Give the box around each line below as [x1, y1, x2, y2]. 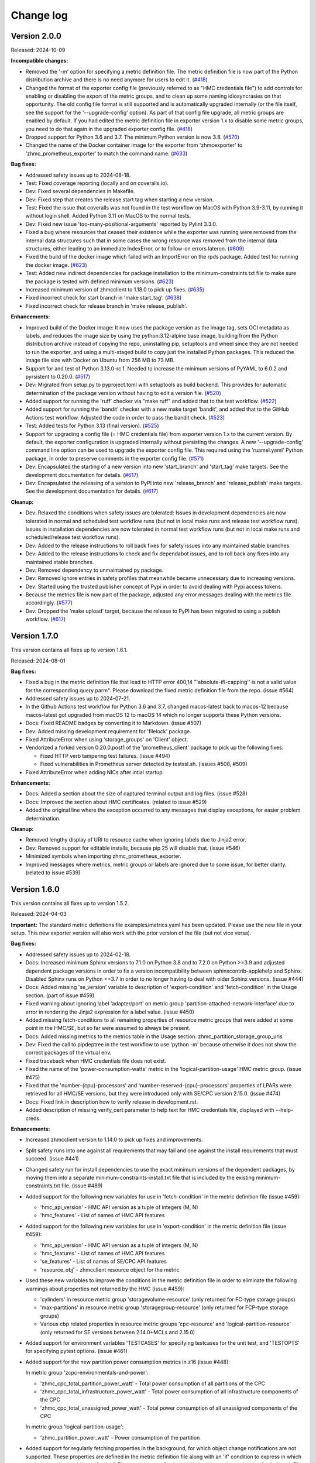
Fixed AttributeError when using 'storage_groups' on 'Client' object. [25, 736, 188, 743]
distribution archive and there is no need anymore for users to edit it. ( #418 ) [25, 76, 208, 83]
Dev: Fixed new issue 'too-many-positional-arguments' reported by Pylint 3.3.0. [25, 220, 218, 228]
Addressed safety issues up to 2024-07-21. [25, 695, 130, 702]
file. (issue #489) [61, 1182, 103, 1189]
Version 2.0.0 [11, 31, 61, 41]
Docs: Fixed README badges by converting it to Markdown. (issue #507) [25, 720, 202, 727]
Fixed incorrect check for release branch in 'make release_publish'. [25, 302, 187, 310]
